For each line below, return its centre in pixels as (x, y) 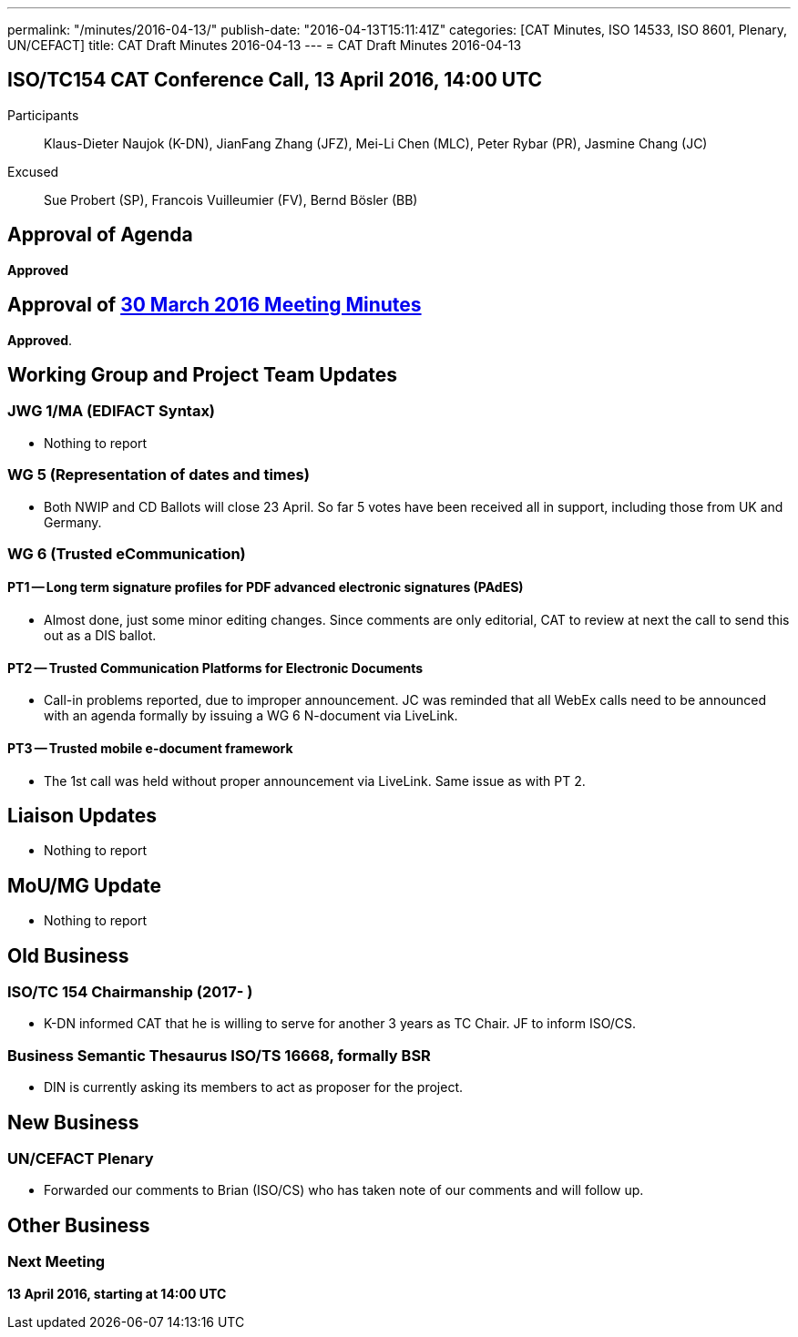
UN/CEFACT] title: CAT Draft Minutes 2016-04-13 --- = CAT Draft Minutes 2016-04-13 (265, 45)
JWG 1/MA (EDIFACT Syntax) (112, 411)
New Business (73, 1122)
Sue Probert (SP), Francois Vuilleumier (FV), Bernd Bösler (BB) (231, 199)
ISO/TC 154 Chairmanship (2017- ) (130, 992)
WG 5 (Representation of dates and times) (159, 475)
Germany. (73, 522)
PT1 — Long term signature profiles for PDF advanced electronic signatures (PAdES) (266, 587)
